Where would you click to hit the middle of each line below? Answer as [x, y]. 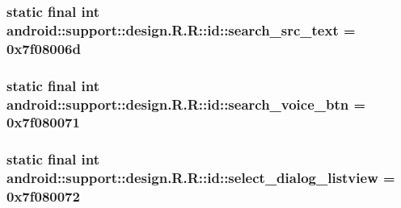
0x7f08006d [44, 48]
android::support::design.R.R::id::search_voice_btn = [186, 104]
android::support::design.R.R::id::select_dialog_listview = [201, 178]
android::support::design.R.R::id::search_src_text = [181, 29]
